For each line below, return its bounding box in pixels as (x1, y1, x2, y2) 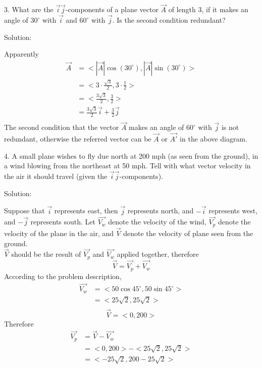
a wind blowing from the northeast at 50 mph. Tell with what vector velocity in (4, 160, 251, 171)
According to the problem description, (4, 270, 122, 281)
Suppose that (4, 205, 45, 216)
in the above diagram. (180, 133, 247, 144)
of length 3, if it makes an (168, 4, 248, 15)
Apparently (4, 49, 39, 59)
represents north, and (127, 205, 194, 216)
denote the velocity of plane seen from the (123, 228, 253, 238)
